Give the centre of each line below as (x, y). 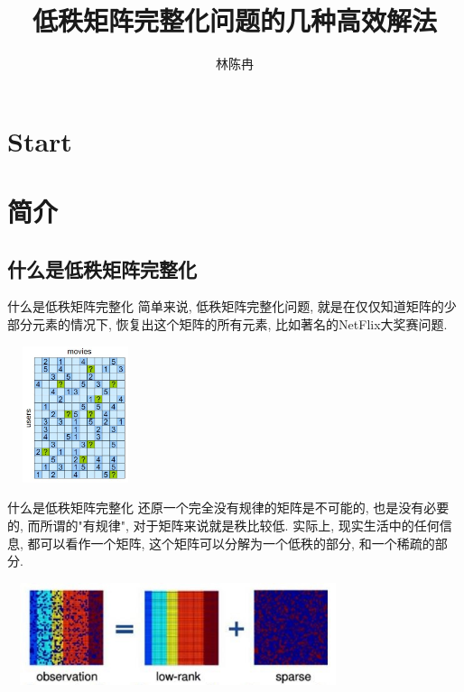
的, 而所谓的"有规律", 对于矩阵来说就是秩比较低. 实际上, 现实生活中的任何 (223, 526)
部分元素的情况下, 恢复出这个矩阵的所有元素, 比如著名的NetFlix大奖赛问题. (227, 324)
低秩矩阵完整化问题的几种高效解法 (234, 20)
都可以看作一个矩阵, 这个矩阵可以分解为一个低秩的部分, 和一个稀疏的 (231, 543)
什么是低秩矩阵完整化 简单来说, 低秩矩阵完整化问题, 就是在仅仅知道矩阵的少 (232, 306)
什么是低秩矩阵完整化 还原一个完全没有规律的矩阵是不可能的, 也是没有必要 (228, 507)
